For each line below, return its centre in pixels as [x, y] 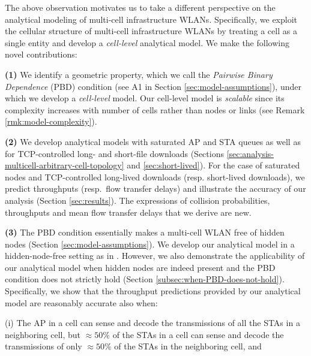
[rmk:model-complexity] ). [51, 121]
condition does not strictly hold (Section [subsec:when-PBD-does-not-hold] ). [145, 279]
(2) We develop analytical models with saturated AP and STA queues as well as [153, 141]
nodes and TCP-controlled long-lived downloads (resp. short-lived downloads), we [155, 177]
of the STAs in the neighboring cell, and [188, 346]
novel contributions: [41, 54]
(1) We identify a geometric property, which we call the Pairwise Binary [139, 74]
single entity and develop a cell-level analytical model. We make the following [147, 42]
